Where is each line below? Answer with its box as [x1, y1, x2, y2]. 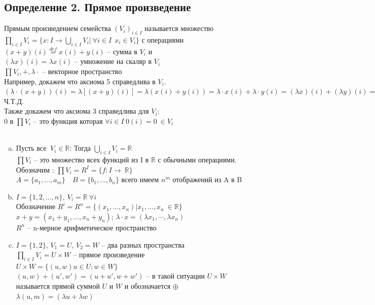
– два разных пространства [101, 239, 184, 250]
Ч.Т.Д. [4, 95, 24, 106]
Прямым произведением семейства [4, 23, 111, 33]
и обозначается [124, 281, 171, 291]
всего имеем [121, 174, 159, 185]
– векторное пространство [42, 65, 122, 76]
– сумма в [107, 46, 137, 56]
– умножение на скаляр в [74, 56, 152, 66]
